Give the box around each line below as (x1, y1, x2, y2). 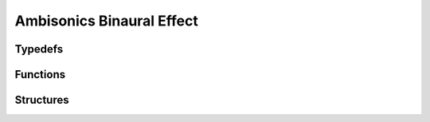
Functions (14, 68, 66, 81)
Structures (14, 93, 69, 107)
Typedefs (14, 42, 64, 56)
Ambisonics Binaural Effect (14, 12, 199, 30)
